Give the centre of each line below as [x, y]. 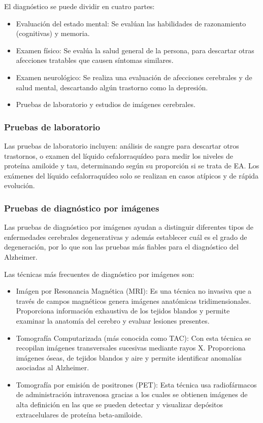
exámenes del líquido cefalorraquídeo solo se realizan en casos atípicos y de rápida [131, 175]
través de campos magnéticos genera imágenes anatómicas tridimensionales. [134, 301]
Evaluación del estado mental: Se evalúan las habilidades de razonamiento [131, 23]
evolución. [20, 185]
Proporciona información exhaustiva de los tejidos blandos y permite [123, 311]
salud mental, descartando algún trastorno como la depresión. [112, 87]
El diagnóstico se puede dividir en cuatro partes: [79, 6]
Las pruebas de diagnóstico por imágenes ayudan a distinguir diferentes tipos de [129, 227]
